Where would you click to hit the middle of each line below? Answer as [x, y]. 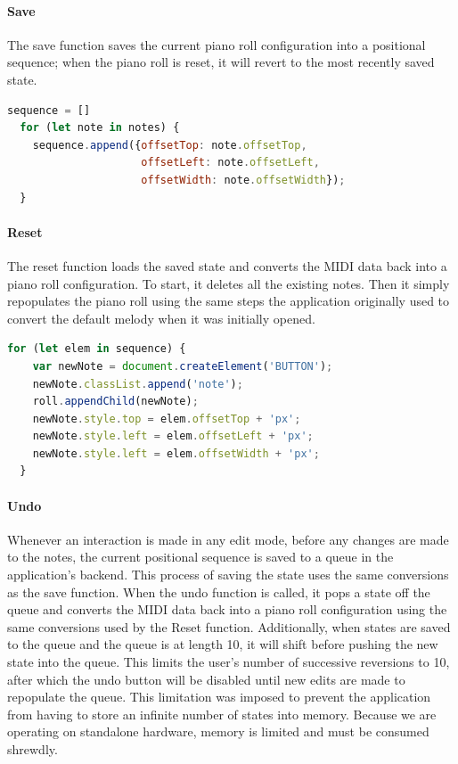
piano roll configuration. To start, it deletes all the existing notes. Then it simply [229, 283]
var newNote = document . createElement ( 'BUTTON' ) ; [183, 366]
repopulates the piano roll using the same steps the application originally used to [229, 301]
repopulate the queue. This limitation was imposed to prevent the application [219, 697]
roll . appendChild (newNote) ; [115, 402]
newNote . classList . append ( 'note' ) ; [138, 384]
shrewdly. [33, 748]
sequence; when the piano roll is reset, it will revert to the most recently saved [221, 62]
